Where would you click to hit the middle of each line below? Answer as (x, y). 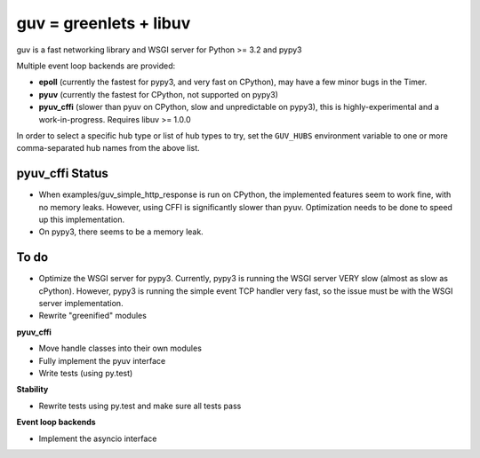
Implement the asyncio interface (98, 438)
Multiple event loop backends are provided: (96, 66)
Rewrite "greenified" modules (92, 316)
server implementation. (81, 304)
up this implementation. (82, 219)
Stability (32, 390)
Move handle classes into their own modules (120, 348)
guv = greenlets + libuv (104, 23)
